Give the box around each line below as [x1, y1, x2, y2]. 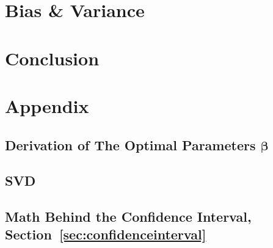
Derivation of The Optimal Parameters [5, 135, 256, 154]
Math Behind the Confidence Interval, [5, 207, 252, 226]
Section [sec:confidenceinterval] [5, 225, 206, 244]
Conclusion [5, 45, 100, 70]
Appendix [5, 93, 89, 118]
